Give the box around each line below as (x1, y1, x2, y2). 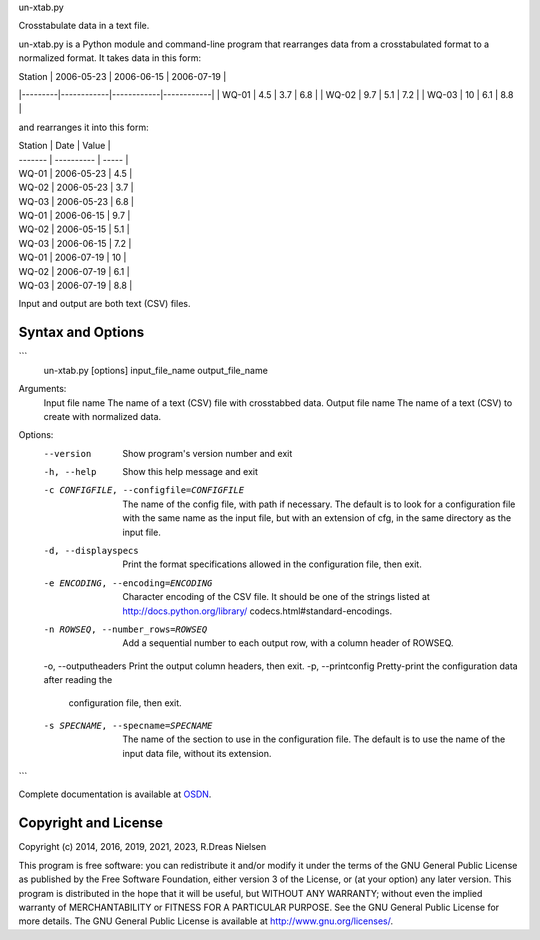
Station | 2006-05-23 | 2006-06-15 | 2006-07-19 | (18, 70, 227, 82)
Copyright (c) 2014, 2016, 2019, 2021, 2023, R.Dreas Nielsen (18, 841, 267, 853)
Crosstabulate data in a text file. (18, 20, 150, 32)
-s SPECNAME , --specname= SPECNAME (43, 720, 213, 731)
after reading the (43, 674, 113, 686)
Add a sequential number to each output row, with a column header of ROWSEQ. (122, 637, 454, 649)
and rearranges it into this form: (18, 121, 149, 133)
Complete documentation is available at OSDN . (18, 788, 212, 800)
